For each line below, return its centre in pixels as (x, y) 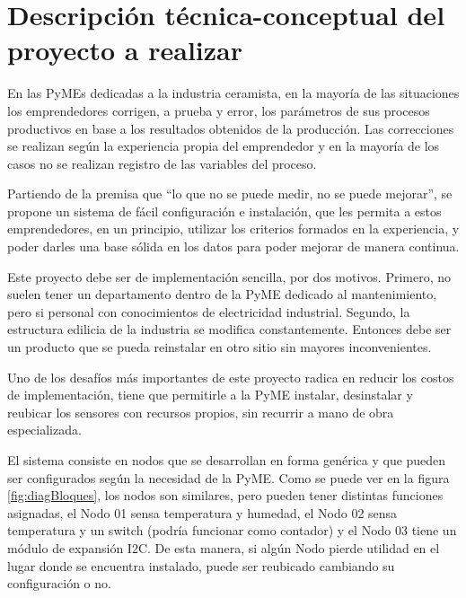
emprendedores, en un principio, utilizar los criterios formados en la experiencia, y (233, 229)
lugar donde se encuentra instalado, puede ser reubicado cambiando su (201, 565)
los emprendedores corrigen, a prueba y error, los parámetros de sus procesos (219, 110)
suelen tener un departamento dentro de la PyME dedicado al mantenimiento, (222, 294)
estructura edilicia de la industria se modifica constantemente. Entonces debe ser (229, 329)
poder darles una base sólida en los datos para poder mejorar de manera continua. (233, 246)
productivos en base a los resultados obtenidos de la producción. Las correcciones (231, 128)
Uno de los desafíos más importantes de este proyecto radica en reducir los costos (231, 377)
